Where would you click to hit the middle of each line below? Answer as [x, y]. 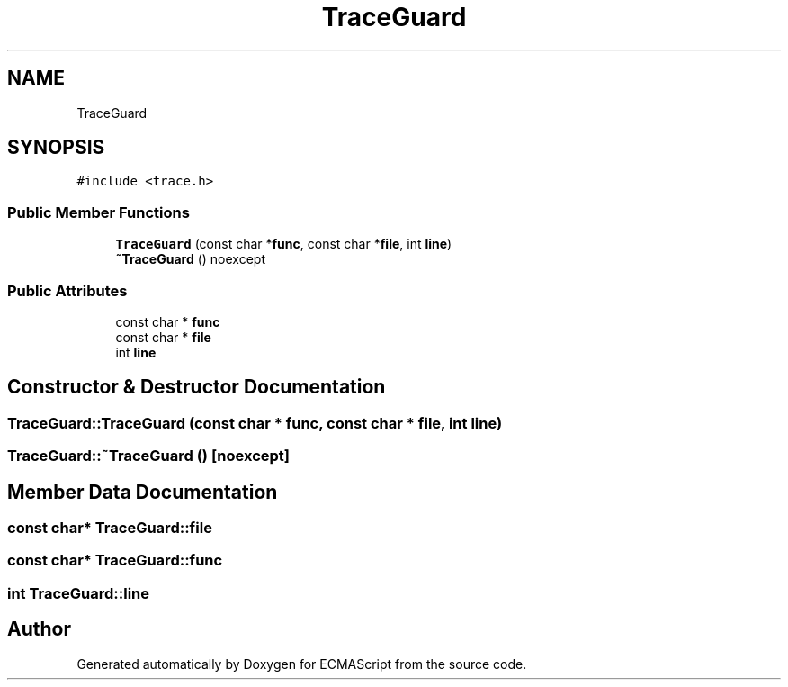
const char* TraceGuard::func [115, 560]
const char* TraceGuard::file [110, 528]
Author [39, 629]
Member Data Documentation [143, 492]
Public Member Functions [98, 212]
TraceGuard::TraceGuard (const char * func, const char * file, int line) [255, 423]
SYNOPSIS [56, 148]
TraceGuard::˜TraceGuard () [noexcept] [148, 456]
